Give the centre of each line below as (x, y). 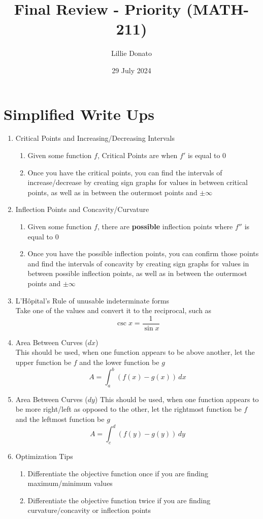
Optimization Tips (44, 456)
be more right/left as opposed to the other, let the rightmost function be (128, 409)
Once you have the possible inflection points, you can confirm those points (143, 253)
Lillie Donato (131, 53)
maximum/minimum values (70, 483)
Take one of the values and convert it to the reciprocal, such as (113, 310)
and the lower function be (119, 362)
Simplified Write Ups (79, 114)
